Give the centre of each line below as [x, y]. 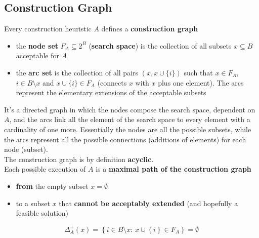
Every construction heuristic [48, 29]
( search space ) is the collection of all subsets [160, 45]
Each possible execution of [45, 169]
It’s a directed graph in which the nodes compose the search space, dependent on [130, 109]
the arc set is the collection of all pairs [77, 72]
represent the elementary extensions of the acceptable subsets [111, 92]
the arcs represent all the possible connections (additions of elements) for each [125, 139]
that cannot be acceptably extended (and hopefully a [148, 203]
